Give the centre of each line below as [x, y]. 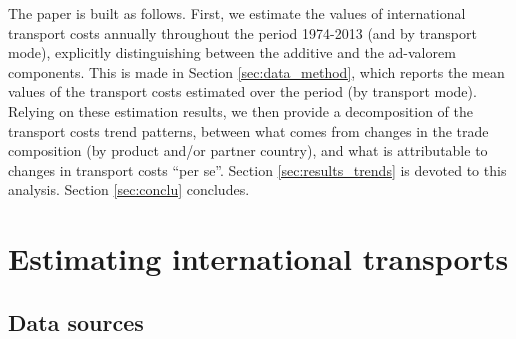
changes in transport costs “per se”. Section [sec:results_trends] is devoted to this [257, 169]
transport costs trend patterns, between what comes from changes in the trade [248, 130]
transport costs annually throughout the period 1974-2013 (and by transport [242, 32]
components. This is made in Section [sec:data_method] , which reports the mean [256, 71]
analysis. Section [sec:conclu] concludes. [129, 189]
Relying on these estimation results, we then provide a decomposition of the [240, 110]
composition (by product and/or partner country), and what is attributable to [248, 150]
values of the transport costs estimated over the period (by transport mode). [242, 91]
